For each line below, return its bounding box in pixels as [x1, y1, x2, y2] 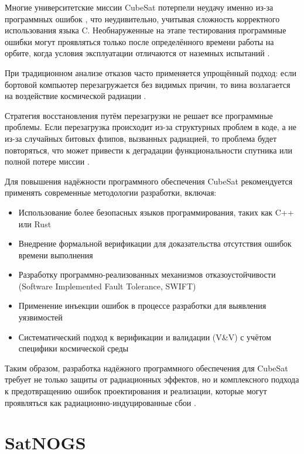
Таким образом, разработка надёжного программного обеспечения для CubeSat [5, 361, 288, 374]
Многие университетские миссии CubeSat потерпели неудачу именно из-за [5, 1, 274, 13]
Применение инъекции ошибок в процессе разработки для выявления [18, 299, 267, 312]
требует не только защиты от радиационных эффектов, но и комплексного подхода [5, 373, 299, 385]
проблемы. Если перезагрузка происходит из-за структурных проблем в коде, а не [5, 121, 296, 133]
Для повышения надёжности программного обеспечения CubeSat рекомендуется [5, 175, 293, 187]
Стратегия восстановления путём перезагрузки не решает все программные [5, 109, 273, 121]
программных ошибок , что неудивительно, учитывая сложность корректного [5, 12, 280, 25]
